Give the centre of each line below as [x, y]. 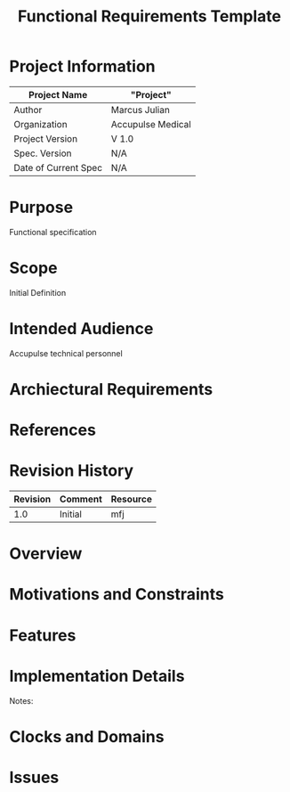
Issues [34, 777]
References [52, 430]
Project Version [46, 138]
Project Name [58, 94]
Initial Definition [38, 292]
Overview [46, 554]
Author [28, 110]
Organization [41, 124]
